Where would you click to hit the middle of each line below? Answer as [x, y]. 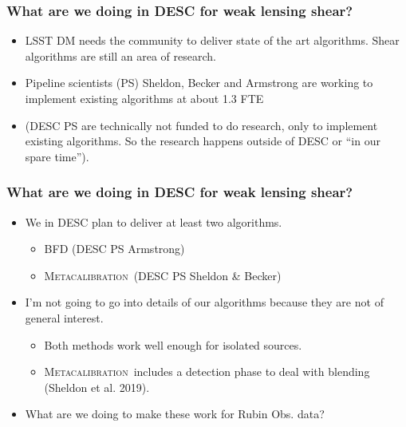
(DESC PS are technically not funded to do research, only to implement [201, 125]
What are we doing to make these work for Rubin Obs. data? [175, 414]
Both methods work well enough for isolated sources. [173, 344]
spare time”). [57, 156]
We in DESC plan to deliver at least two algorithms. [154, 221]
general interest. [64, 317]
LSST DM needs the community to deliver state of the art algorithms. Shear [212, 40]
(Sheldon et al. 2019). [97, 387]
